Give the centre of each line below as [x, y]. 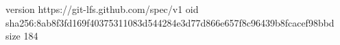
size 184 [22, 36]
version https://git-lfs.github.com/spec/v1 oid [102, 9]
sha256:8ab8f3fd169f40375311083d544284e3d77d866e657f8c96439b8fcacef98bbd [170, 22]
